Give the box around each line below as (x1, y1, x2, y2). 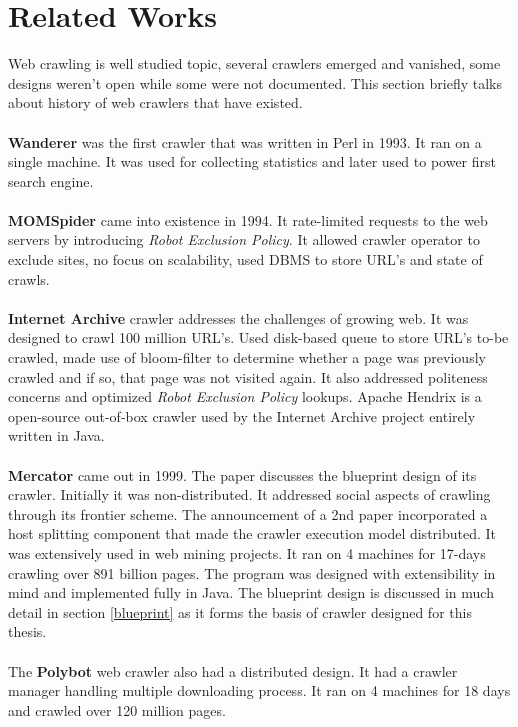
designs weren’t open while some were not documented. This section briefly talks (8, 72, 503, 93)
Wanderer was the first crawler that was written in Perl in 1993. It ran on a (8, 131, 482, 152)
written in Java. (8, 425, 105, 446)
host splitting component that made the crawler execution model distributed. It (8, 523, 497, 544)
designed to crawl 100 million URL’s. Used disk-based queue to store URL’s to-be (8, 327, 509, 348)
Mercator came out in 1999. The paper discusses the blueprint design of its (8, 464, 477, 485)
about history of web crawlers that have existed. (8, 92, 303, 113)
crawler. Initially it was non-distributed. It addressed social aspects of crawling (8, 484, 491, 505)
